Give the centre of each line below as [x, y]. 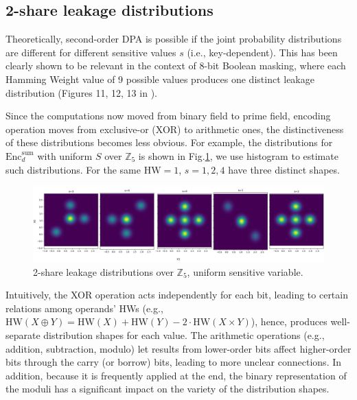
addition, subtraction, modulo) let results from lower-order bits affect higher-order [178, 348]
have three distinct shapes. [284, 169]
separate [23, 335]
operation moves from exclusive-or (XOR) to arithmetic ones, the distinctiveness [175, 129]
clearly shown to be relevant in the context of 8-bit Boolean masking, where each [176, 66]
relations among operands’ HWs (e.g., [84, 308]
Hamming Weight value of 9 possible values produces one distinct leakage [160, 79]
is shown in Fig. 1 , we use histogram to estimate [238, 155]
